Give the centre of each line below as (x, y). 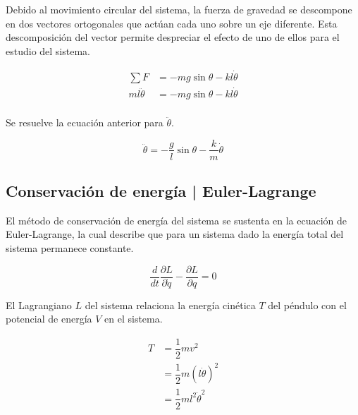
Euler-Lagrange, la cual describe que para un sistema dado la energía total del (175, 234)
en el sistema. (134, 319)
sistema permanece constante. (70, 247)
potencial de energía (49, 319)
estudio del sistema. (48, 50)
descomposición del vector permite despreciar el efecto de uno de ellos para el (173, 37)
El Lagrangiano (39, 305)
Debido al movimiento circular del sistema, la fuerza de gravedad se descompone (179, 9)
